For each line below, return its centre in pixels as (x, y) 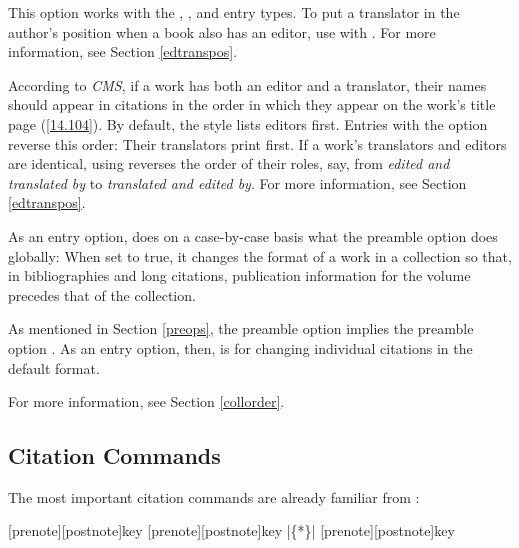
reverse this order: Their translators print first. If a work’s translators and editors (257, 143)
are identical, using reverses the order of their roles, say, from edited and (229, 163)
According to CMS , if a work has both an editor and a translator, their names (247, 84)
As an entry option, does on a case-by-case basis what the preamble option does (253, 235)
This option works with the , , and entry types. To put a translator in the (234, 12)
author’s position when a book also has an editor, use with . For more (222, 31)
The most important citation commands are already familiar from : (214, 496)
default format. (54, 367)
